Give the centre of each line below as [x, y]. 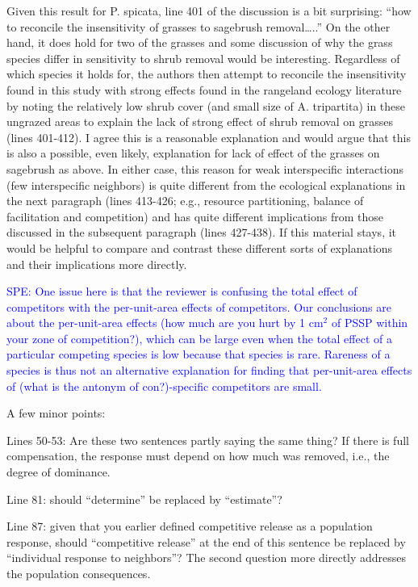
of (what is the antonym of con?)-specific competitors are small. [164, 386]
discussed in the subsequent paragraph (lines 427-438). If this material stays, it [202, 232]
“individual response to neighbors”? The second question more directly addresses [207, 558]
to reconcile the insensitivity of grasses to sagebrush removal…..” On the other [199, 26]
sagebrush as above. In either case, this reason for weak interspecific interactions [205, 168]
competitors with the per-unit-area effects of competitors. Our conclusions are [199, 306]
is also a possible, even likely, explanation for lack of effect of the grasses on [193, 153]
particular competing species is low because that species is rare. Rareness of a [199, 354]
